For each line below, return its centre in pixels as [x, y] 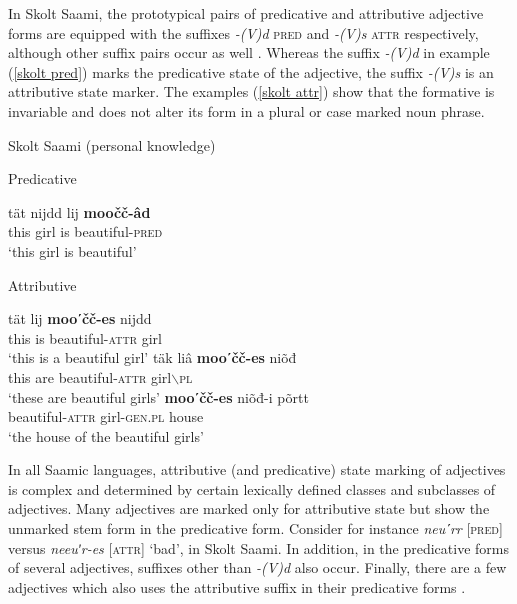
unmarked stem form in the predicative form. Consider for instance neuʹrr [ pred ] [255, 528]
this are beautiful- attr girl [90, 376]
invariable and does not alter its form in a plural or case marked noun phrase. [246, 110]
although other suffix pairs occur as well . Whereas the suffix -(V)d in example [249, 52]
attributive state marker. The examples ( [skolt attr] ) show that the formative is [251, 91]
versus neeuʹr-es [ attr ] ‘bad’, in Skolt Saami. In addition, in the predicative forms [258, 547]
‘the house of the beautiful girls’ [106, 435]
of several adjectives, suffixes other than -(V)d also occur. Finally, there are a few [257, 567]
